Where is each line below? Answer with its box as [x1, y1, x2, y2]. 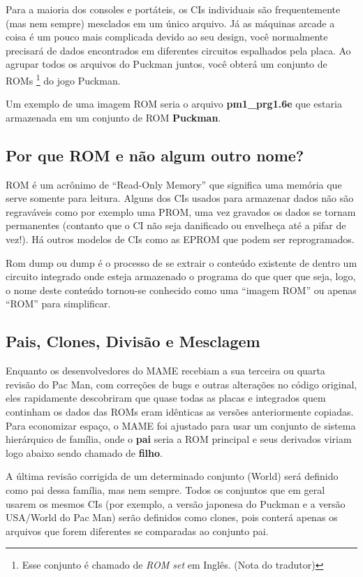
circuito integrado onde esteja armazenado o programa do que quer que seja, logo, [6, 269, 356, 284]
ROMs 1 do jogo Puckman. [6, 71, 121, 87]
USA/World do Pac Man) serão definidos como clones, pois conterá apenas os [6, 510, 338, 525]
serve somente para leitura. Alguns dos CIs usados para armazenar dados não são [6, 191, 354, 205]
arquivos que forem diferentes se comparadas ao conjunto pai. [6, 523, 269, 538]
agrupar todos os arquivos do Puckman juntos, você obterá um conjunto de [6, 57, 327, 71]
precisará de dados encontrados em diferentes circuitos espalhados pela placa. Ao [6, 43, 351, 57]
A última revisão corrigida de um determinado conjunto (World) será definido [6, 469, 339, 483]
